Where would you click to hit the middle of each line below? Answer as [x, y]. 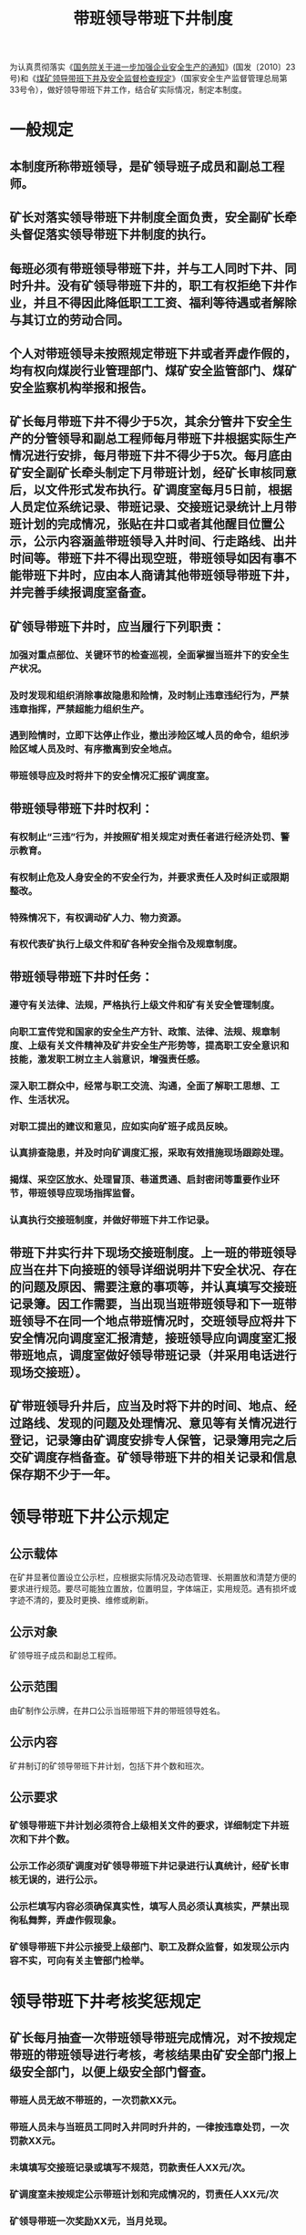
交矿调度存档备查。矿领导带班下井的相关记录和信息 [153, 1457]
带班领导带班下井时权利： [81, 808]
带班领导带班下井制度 [153, 19]
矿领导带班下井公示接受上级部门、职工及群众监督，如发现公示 [145, 1947]
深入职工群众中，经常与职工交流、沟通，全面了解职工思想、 [140, 1086]
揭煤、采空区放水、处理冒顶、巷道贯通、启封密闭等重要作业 [140, 1180]
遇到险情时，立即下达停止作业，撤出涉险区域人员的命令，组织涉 [149, 735]
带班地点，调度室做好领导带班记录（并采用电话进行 [153, 1355]
